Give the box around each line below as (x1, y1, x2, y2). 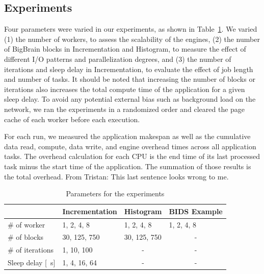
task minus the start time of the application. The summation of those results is (4, 161, 251, 171)
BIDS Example (169, 205, 223, 216)
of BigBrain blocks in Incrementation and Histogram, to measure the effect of (4, 43, 246, 54)
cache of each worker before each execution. (4, 113, 140, 124)
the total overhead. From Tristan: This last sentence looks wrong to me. (4, 171, 229, 181)
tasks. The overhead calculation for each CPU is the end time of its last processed (4, 151, 260, 162)
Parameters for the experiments (66, 188, 165, 199)
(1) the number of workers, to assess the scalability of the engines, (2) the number (4, 33, 260, 44)
